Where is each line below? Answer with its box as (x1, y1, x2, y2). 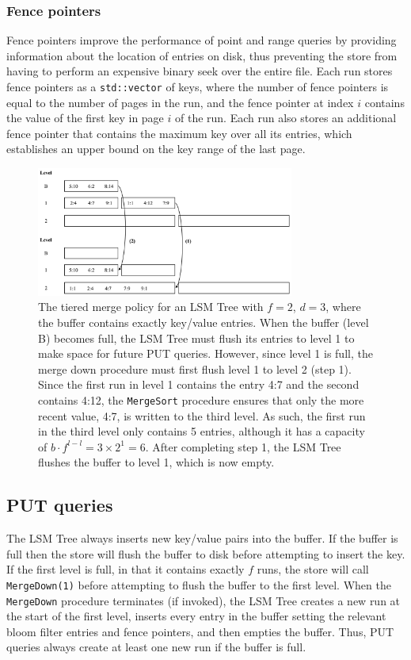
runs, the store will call (257, 561, 369, 577)
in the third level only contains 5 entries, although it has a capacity (38, 423, 365, 439)
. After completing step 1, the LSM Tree (145, 438, 341, 455)
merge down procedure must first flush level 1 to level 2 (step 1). (38, 360, 352, 377)
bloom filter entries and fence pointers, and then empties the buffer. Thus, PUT (6, 623, 394, 639)
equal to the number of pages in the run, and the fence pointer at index (6, 94, 354, 110)
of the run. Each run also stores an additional (175, 109, 397, 126)
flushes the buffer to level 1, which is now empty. (38, 454, 275, 470)
